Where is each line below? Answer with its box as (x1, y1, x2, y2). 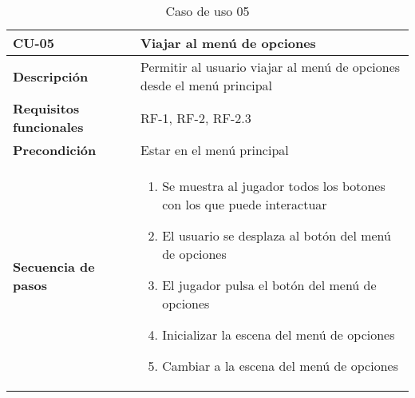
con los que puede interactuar (162, 195, 327, 213)
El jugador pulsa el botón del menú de (162, 276, 377, 294)
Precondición (13, 141, 97, 159)
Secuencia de (13, 257, 95, 276)
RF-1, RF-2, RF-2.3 (140, 108, 251, 127)
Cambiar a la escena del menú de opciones (162, 356, 398, 375)
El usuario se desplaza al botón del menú (162, 226, 391, 245)
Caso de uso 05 (165, 2, 250, 20)
